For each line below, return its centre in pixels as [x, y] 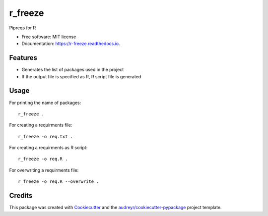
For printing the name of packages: [45, 103]
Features [23, 58]
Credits [21, 196]
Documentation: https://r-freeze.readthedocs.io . [71, 44]
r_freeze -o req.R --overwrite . [59, 182]
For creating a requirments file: [41, 125]
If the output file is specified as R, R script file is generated [81, 76]
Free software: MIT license [49, 37]
